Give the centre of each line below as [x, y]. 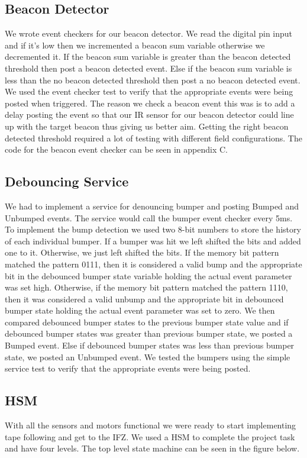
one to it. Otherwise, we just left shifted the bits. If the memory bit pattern [142, 252]
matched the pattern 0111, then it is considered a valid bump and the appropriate [153, 264]
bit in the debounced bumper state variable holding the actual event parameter [148, 275]
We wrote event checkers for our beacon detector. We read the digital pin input [149, 33]
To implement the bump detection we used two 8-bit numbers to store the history [153, 229]
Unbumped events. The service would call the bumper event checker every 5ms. [149, 217]
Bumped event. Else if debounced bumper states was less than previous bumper [150, 345]
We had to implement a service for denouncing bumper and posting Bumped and [152, 206]
